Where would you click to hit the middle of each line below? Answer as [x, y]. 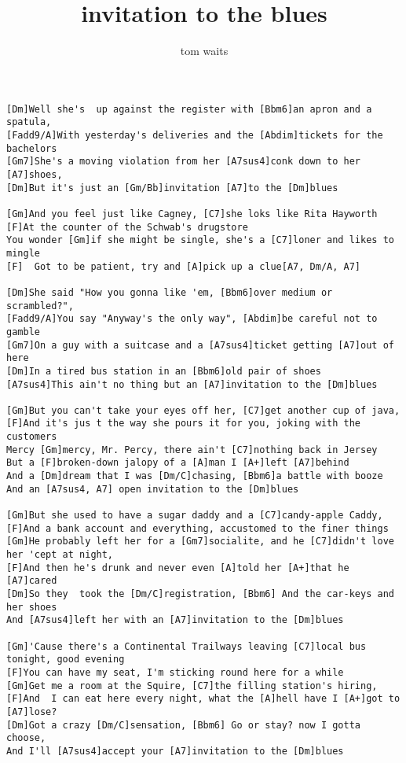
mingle [23, 253]
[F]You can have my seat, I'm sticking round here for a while [175, 672]
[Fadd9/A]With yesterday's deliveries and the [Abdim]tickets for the [195, 136]
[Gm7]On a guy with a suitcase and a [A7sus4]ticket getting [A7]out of [200, 345]
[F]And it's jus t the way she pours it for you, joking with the [184, 424]
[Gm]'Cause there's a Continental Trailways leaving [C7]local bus [187, 646]
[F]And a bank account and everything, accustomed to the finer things [198, 528]
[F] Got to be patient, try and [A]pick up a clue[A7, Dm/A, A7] [184, 266]
